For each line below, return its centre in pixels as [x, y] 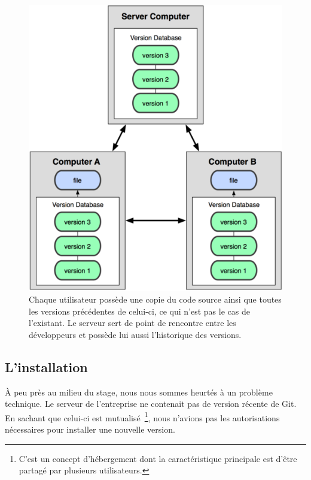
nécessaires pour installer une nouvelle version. [90, 429]
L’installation [46, 366]
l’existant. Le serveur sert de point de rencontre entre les [132, 323]
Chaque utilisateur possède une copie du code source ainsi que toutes [155, 299]
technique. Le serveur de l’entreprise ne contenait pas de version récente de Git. [151, 404]
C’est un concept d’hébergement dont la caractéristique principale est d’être [158, 458]
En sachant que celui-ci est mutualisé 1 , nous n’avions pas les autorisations [142, 416]
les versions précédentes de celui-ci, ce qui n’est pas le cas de [139, 311]
